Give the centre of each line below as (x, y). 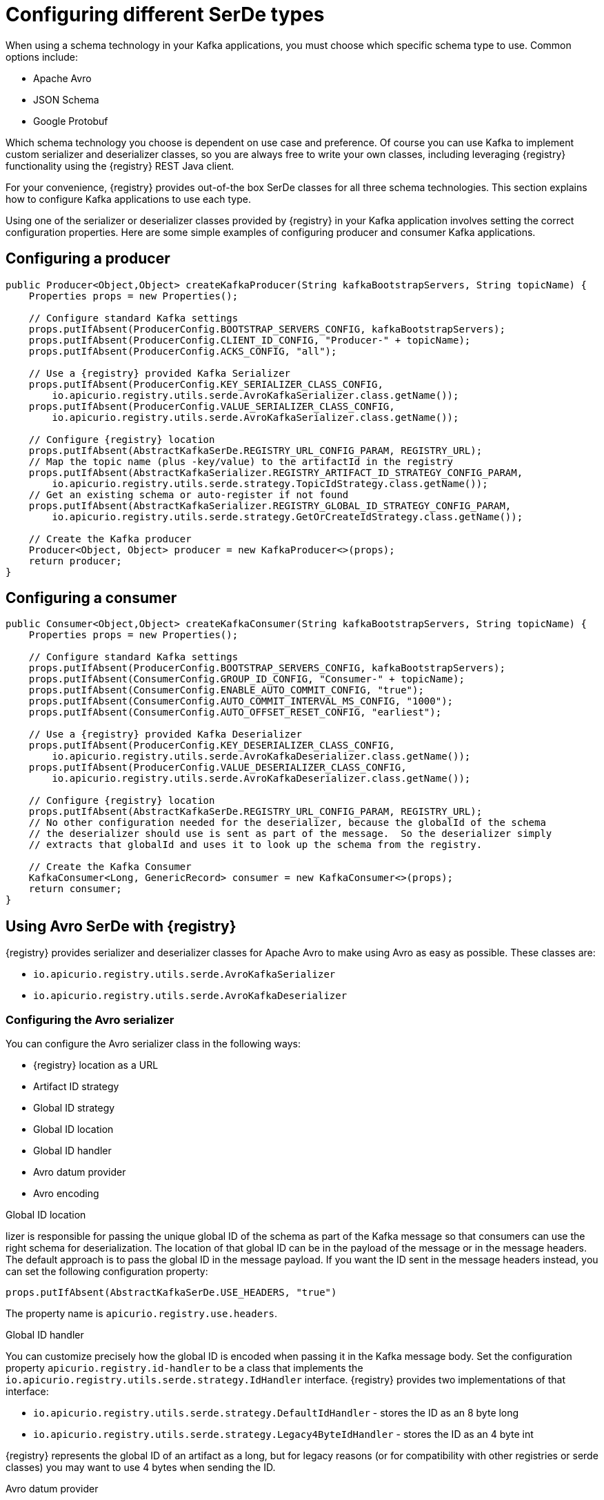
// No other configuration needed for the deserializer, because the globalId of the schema (287, 823)
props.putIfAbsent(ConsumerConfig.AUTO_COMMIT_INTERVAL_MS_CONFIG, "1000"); (241, 701)
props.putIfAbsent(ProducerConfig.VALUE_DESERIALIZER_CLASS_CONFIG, (218, 768)
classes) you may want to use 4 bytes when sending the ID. (141, 1468)
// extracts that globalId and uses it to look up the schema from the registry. (255, 845)
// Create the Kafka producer (110, 539)
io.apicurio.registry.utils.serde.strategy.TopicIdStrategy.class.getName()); (270, 483)
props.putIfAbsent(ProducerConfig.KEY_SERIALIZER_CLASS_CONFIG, (206, 384)
